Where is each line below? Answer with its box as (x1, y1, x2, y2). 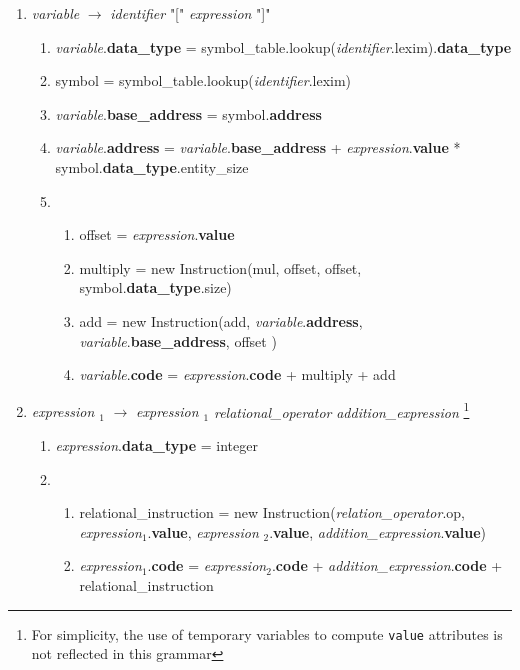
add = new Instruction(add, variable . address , (79, 310, 363, 331)
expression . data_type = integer (55, 434, 258, 455)
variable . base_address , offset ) (79, 330, 277, 351)
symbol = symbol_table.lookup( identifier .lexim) (55, 70, 352, 91)
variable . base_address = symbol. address (55, 103, 322, 124)
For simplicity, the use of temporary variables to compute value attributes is (31, 623, 503, 644)
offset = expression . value (79, 224, 235, 245)
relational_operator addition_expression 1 (213, 398, 470, 422)
